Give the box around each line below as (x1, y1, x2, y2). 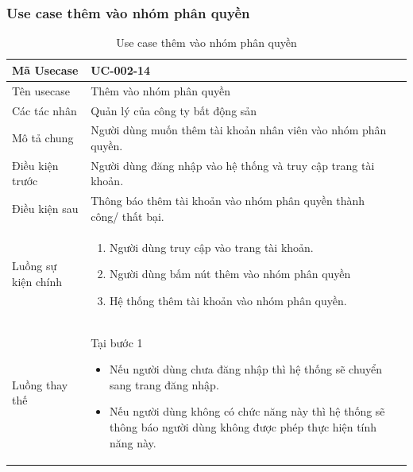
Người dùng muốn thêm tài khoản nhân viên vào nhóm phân (91, 122, 387, 138)
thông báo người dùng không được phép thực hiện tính (109, 419, 377, 435)
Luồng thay (12, 376, 68, 393)
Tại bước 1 (91, 334, 143, 350)
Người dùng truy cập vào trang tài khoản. (109, 238, 314, 255)
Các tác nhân (12, 102, 77, 118)
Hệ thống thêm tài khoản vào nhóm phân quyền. (109, 292, 347, 308)
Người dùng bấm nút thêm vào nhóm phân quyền (109, 265, 351, 282)
